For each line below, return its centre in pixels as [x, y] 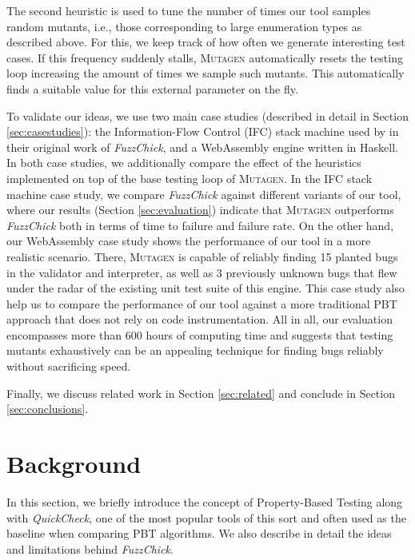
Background [74, 464]
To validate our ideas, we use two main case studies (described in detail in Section [207, 115]
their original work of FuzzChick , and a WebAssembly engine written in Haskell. [202, 147]
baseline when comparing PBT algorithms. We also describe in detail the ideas [199, 533]
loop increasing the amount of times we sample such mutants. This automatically [206, 73]
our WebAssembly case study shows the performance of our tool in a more [189, 241]
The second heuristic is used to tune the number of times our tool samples [189, 10]
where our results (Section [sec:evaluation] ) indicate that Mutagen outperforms [200, 210]
